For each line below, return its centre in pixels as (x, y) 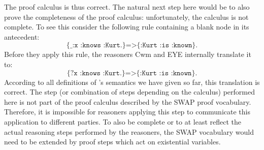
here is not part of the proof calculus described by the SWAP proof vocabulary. (128, 101)
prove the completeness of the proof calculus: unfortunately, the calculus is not (126, 17)
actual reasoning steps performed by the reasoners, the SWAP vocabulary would (129, 131)
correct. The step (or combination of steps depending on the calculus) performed (130, 92)
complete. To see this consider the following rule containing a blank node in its (127, 27)
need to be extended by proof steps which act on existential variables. (112, 142)
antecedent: (22, 36)
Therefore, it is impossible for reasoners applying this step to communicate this (127, 112)
